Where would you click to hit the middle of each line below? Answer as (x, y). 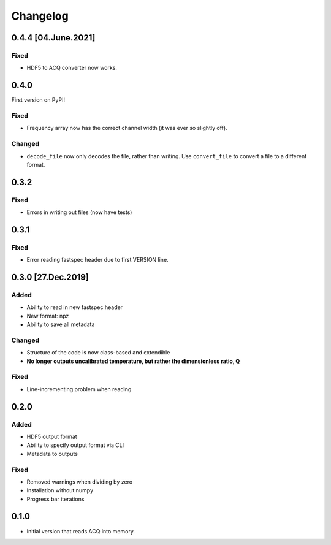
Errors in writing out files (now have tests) (79, 212)
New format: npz (48, 316)
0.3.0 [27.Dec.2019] (50, 277)
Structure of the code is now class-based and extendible (98, 353)
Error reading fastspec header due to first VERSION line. (97, 260)
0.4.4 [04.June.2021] (53, 38)
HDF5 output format (52, 436)
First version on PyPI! (38, 100)
